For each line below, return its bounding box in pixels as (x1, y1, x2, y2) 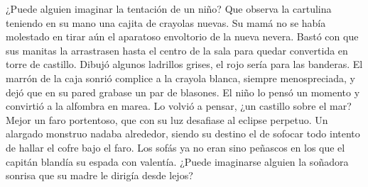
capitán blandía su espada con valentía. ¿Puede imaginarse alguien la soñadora (6, 154, 349, 169)
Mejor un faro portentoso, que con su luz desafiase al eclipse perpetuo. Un (6, 112, 328, 127)
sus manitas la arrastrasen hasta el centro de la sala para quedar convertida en (6, 42, 348, 57)
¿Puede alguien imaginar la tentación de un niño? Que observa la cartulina (6, 1, 332, 16)
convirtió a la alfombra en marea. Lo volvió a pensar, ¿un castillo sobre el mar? (6, 98, 352, 113)
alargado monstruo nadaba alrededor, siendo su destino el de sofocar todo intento (6, 126, 360, 141)
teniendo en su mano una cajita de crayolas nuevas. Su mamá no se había (6, 15, 326, 30)
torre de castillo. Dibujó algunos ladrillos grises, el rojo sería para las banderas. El (6, 57, 363, 72)
